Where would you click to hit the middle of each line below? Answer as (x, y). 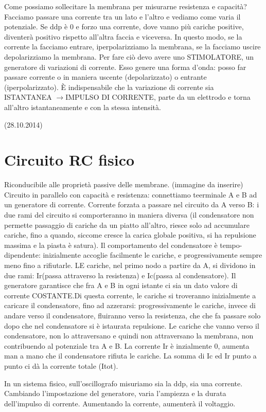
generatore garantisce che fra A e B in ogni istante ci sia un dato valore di (121, 285)
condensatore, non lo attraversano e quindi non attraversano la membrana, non (129, 336)
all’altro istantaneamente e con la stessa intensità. (83, 107)
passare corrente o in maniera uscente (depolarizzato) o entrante (105, 77)
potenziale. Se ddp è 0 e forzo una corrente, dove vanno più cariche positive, (124, 26)
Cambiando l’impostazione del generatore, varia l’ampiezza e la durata (115, 393)
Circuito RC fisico (69, 160)
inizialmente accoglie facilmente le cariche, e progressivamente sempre (153, 255)
